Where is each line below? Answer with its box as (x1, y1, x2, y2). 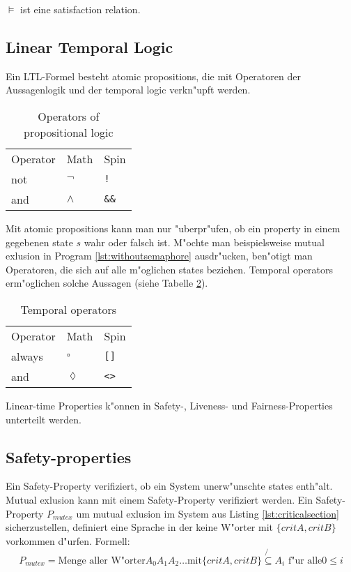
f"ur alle (288, 555, 322, 566)
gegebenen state (6, 234, 73, 249)
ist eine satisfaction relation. (19, 2, 141, 16)
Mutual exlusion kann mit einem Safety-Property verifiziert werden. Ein (6, 492, 313, 506)
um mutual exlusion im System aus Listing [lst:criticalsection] (76, 506, 339, 520)
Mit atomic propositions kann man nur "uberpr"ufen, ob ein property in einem (6, 220, 341, 235)
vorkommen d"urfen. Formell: (6, 533, 130, 548)
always (11, 347, 43, 364)
